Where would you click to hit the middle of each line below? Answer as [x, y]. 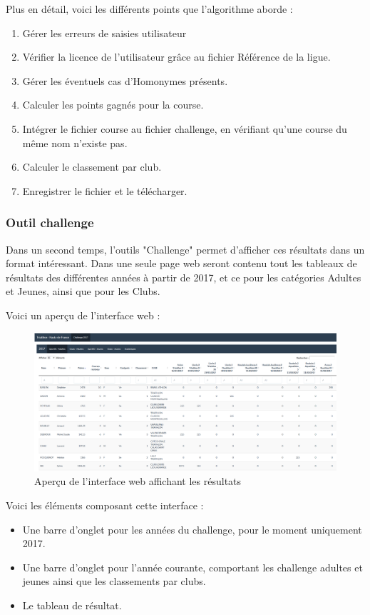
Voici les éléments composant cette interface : [105, 505]
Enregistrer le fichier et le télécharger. [105, 190]
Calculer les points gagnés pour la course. [113, 105]
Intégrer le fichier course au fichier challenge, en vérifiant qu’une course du [185, 128]
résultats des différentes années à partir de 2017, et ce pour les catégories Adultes [184, 277]
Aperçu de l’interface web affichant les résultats [138, 481]
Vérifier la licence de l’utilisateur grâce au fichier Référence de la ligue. [176, 57]
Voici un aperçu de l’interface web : [83, 315]
